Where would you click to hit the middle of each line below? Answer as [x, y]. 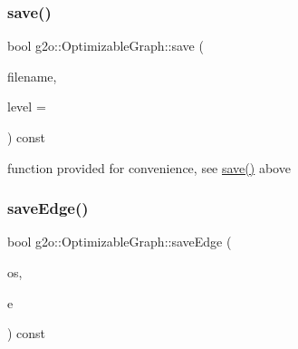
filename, [32, 76]
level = [27, 107]
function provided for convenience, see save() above [149, 167]
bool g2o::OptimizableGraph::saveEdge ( [120, 242]
